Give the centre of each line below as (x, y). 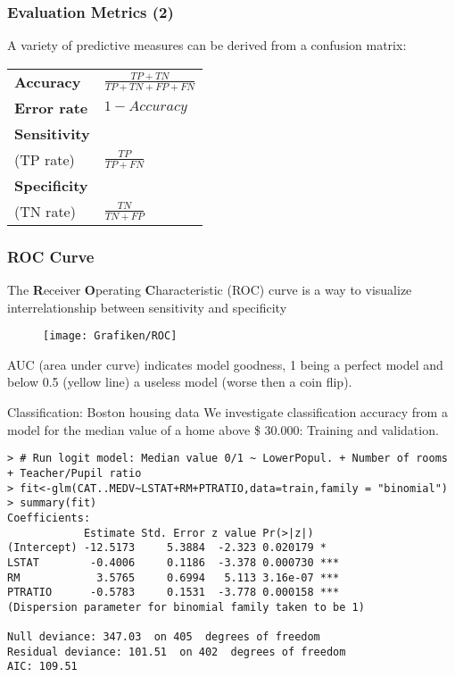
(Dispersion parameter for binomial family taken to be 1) (186, 607)
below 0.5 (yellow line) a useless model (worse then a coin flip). (180, 382)
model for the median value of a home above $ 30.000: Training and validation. (223, 429)
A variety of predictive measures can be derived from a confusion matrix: (207, 45)
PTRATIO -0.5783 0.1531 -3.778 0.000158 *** (174, 593)
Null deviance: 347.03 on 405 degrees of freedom (164, 637)
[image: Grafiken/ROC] (110, 336)
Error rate (51, 107)
